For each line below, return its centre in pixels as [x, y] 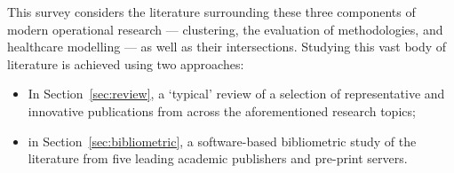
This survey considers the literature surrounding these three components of [211, 12]
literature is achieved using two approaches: [126, 63]
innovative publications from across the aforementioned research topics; [222, 110]
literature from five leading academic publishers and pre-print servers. [218, 158]
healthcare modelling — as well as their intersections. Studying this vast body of [227, 47]
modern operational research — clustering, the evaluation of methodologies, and [225, 29]
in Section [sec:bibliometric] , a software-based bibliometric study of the [222, 141]
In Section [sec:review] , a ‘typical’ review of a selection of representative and [236, 94]
